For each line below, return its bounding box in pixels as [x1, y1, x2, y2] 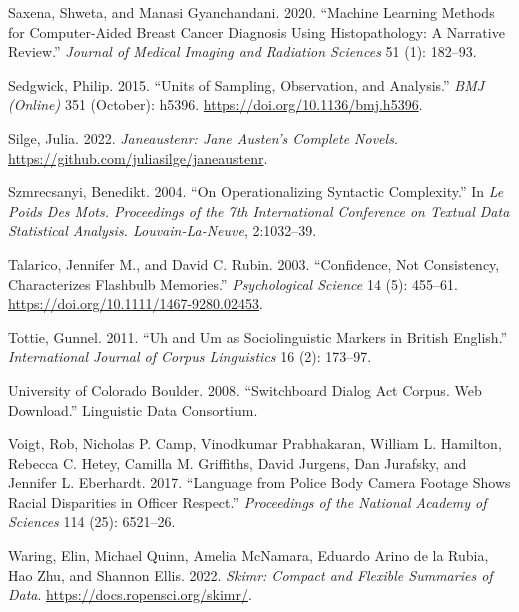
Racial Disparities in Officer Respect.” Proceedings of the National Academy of [8, 491, 487, 512]
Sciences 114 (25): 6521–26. [8, 511, 176, 532]
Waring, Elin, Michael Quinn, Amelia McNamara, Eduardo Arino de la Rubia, [8, 545, 489, 566]
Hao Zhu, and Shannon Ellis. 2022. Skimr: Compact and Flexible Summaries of [8, 564, 493, 585]
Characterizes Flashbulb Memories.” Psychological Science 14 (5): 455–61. [8, 273, 458, 294]
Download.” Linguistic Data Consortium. [8, 399, 258, 420]
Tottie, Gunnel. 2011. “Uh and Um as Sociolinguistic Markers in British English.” [8, 326, 508, 347]
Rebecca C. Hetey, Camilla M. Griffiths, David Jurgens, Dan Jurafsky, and [8, 452, 467, 473]
